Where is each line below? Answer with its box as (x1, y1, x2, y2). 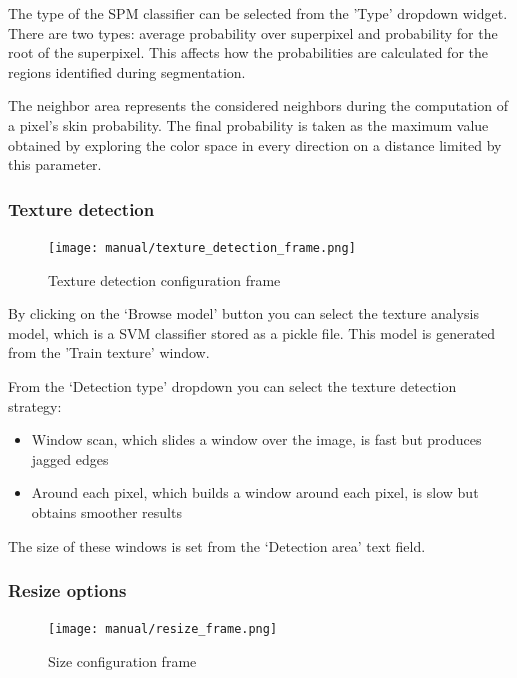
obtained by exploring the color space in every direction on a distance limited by (8, 134, 502, 155)
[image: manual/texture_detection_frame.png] (48, 240, 356, 255)
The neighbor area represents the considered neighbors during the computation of (8, 95, 508, 116)
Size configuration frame (48, 651, 197, 672)
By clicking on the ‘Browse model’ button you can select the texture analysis (8, 303, 479, 324)
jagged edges (31, 448, 109, 469)
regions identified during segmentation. (8, 61, 246, 82)
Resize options (8, 578, 127, 603)
